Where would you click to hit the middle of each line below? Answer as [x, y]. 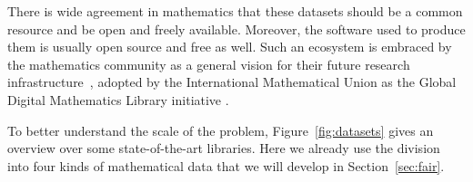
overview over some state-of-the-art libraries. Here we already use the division [224, 148]
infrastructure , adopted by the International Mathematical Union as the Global [232, 82]
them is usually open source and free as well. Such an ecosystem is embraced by [230, 47]
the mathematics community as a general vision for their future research [209, 64]
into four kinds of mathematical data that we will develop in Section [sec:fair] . [226, 165]
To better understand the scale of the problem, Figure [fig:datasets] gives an [221, 130]
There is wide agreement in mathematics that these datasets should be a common [235, 11]
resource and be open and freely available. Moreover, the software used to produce [236, 29]
